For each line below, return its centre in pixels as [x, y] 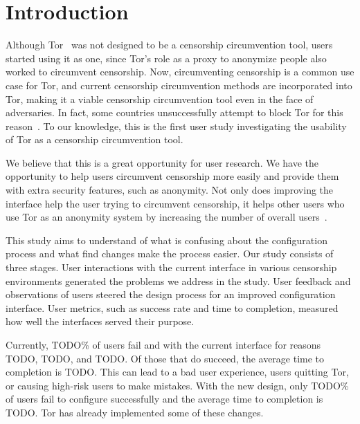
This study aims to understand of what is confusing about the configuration [166, 240]
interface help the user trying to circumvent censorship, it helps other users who [175, 203]
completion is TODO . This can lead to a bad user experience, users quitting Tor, [177, 372]
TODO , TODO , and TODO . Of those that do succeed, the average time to [165, 358]
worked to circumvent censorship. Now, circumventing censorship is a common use [180, 72]
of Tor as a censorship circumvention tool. [94, 139]
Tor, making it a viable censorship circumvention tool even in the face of [160, 99]
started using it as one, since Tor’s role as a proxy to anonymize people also [166, 58]
